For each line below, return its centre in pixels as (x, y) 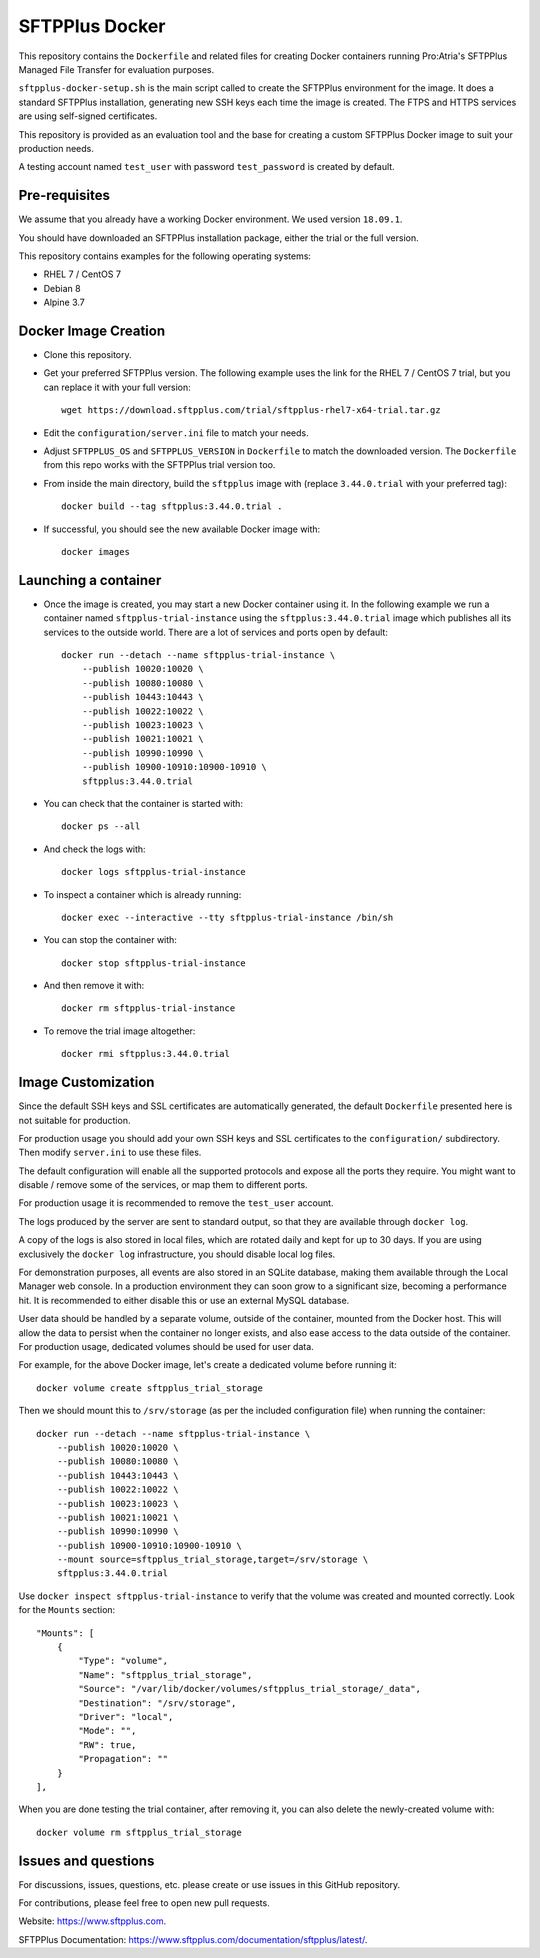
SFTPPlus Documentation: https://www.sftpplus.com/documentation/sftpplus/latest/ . (193, 1939)
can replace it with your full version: (117, 387)
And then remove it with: (94, 986)
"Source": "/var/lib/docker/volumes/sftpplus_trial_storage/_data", (250, 1689)
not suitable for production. (74, 1120)
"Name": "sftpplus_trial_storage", (165, 1674)
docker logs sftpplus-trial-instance (154, 872)
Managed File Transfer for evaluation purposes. (116, 69)
